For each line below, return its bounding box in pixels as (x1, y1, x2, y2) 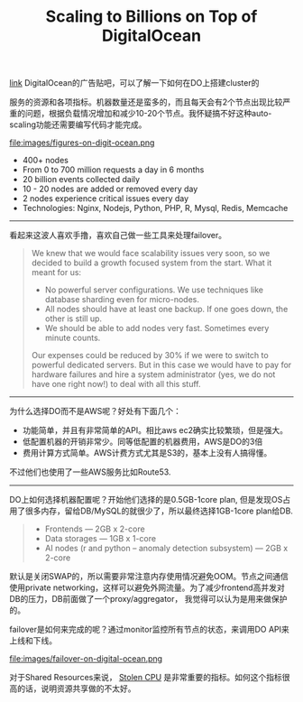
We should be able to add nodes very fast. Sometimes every (44, 323, 270, 334)
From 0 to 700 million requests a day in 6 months (22, 164, 205, 175)
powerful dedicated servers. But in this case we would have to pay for (31, 359, 292, 371)
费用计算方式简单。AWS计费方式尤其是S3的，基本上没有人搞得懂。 (22, 448, 272, 458)
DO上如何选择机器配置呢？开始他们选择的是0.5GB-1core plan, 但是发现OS (9, 494, 283, 505)
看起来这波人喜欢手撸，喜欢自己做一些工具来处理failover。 (9, 230, 227, 241)
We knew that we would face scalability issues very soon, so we (31, 248, 271, 259)
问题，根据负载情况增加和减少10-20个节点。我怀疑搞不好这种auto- (24, 108, 272, 119)
